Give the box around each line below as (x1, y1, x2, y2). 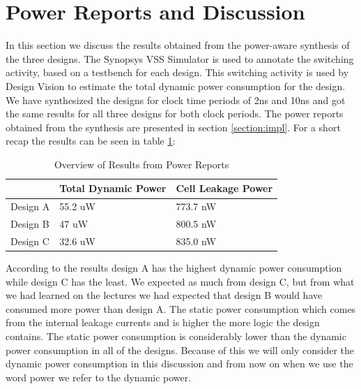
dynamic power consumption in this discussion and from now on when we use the (6, 356, 353, 371)
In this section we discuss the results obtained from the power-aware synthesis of (6, 38, 350, 52)
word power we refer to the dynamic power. (6, 369, 192, 384)
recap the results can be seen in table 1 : (6, 133, 176, 148)
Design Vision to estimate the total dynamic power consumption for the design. (6, 78, 346, 93)
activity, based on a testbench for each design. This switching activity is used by (6, 65, 349, 80)
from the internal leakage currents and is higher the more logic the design (6, 315, 320, 330)
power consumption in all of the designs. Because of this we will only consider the (6, 342, 355, 357)
